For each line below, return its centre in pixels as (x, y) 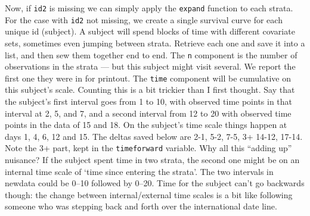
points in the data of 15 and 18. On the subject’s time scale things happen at (146, 125)
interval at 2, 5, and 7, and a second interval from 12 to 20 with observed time (148, 113)
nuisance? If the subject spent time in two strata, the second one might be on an (152, 160)
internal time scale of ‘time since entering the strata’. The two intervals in (139, 171)
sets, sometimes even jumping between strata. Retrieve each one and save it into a (155, 43)
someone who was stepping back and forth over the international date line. (141, 206)
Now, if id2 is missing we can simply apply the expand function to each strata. (149, 8)
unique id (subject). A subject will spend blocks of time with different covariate (150, 31)
